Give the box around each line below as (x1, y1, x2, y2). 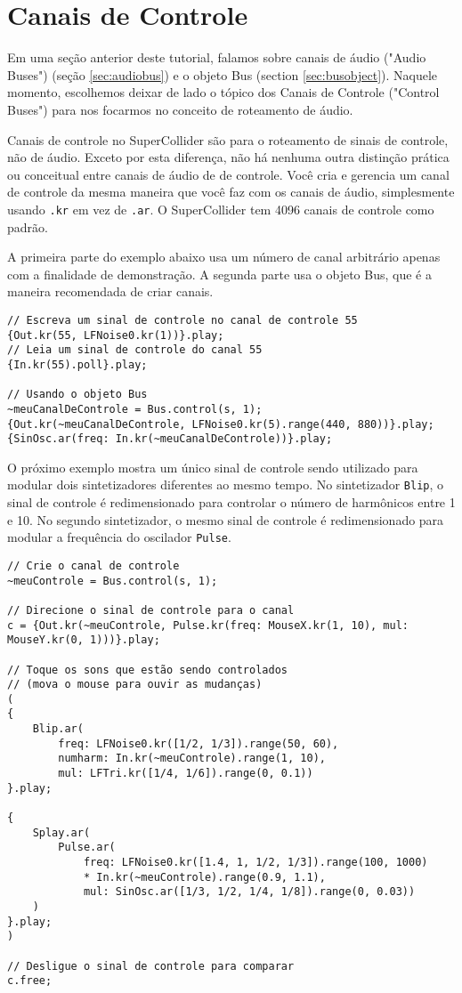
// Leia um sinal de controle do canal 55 (7, 343, 263, 357)
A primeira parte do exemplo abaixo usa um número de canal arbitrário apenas (7, 247, 441, 266)
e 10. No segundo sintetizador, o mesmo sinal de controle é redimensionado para (7, 510, 444, 529)
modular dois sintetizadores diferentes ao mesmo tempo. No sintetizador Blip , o (7, 475, 444, 494)
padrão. (7, 217, 48, 236)
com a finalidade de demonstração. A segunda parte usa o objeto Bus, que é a (7, 264, 432, 283)
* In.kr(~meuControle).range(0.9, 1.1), (83, 870, 326, 884)
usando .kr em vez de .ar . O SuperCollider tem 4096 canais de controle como (7, 199, 434, 218)
